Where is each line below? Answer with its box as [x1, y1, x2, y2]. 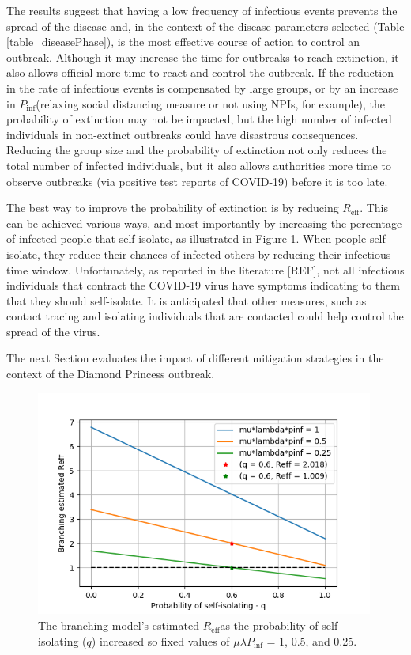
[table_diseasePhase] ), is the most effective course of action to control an [6, 33, 360, 50]
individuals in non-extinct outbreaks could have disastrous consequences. [6, 126, 359, 142]
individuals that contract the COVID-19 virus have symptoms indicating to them [6, 277, 400, 293]
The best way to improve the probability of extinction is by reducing [6, 199, 339, 216]
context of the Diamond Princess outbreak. [6, 365, 215, 382]
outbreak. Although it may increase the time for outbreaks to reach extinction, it [6, 48, 399, 65]
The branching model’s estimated [38, 617, 199, 634]
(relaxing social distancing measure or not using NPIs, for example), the [36, 95, 386, 112]
